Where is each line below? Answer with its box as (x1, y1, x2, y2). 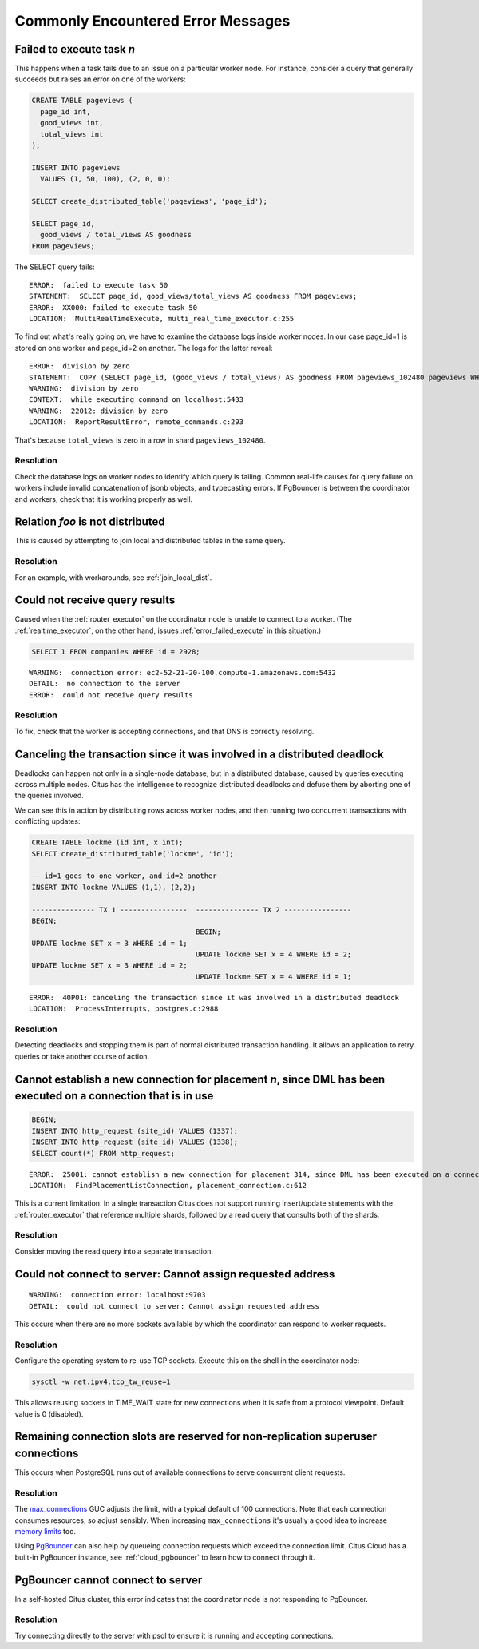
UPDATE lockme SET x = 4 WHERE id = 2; (196, 950, 352, 959)
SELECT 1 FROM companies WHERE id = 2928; (31, 647, 200, 656)
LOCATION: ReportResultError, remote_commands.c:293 (29, 418, 243, 427)
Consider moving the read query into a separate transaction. (14, 1246, 213, 1256)
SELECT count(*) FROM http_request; (31, 1149, 176, 1158)
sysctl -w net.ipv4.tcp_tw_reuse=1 (31, 1377, 171, 1386)
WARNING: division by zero (29, 384, 139, 393)
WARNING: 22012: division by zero (29, 406, 168, 415)
